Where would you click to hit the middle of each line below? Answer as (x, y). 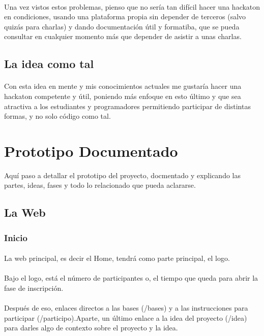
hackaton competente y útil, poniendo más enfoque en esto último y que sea (123, 96)
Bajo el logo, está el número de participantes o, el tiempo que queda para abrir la (131, 278)
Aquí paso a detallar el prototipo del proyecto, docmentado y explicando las (123, 175)
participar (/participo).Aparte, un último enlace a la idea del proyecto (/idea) (126, 317)
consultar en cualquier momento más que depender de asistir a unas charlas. (123, 36)
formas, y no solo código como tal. (57, 116)
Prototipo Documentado (91, 150)
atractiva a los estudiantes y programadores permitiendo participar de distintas (127, 106)
